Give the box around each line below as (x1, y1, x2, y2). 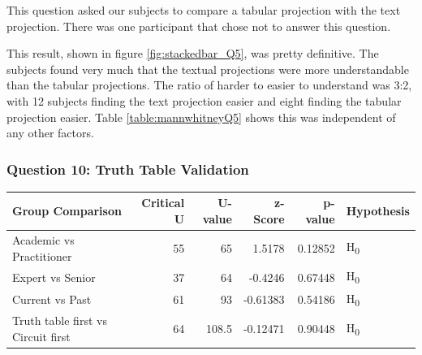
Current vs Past (12, 290, 92, 307)
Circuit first (12, 327, 71, 344)
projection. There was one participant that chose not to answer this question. (6, 17, 391, 34)
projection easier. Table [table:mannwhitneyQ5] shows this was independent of (6, 108, 396, 125)
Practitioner (12, 247, 72, 264)
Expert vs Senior (12, 268, 96, 285)
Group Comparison (12, 202, 122, 219)
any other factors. (6, 124, 94, 141)
